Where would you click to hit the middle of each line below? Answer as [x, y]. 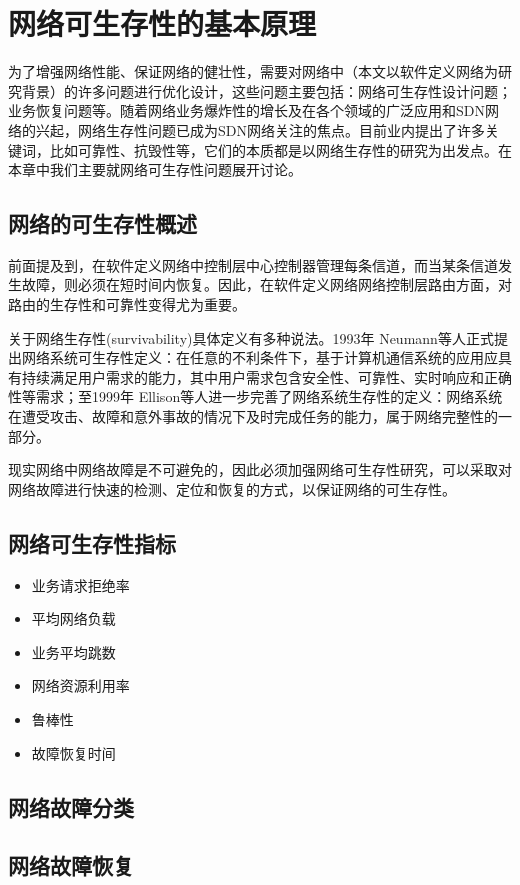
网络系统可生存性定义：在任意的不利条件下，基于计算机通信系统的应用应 [259, 357]
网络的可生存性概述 [102, 223]
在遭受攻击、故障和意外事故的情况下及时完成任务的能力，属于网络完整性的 [253, 416]
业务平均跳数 [73, 651]
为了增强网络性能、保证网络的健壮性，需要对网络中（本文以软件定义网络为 [253, 71]
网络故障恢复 [71, 865]
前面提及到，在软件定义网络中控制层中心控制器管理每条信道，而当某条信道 [253, 264]
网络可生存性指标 [92, 542]
